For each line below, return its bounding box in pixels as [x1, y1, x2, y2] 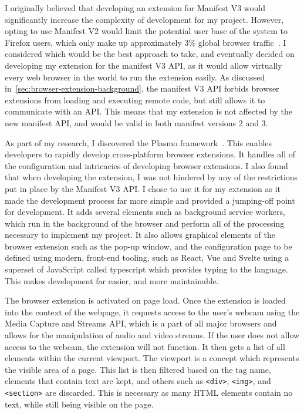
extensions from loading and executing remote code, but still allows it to [5, 93, 265, 106]
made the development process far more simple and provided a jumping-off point [5, 194, 295, 206]
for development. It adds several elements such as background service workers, [5, 206, 285, 218]
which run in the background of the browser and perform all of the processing [5, 217, 285, 229]
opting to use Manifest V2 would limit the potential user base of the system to [5, 25, 288, 37]
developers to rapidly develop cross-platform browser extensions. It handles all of [5, 148, 296, 160]
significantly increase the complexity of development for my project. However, [5, 13, 284, 25]
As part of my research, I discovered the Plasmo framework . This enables [5, 136, 272, 149]
